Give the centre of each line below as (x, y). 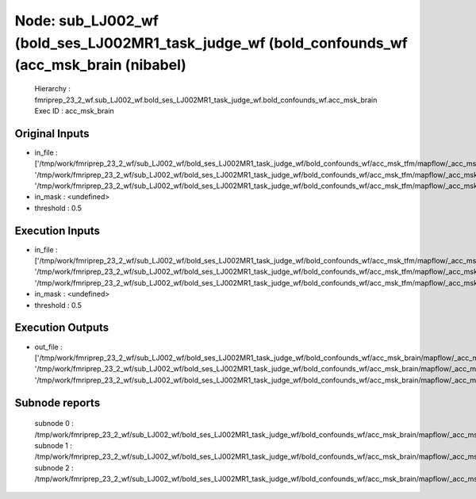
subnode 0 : (54, 424)
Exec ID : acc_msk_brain (74, 110)
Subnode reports (58, 403)
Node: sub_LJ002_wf (86, 21)
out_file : (48, 347)
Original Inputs (52, 134)
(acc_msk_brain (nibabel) (100, 65)
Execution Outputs (62, 328)
